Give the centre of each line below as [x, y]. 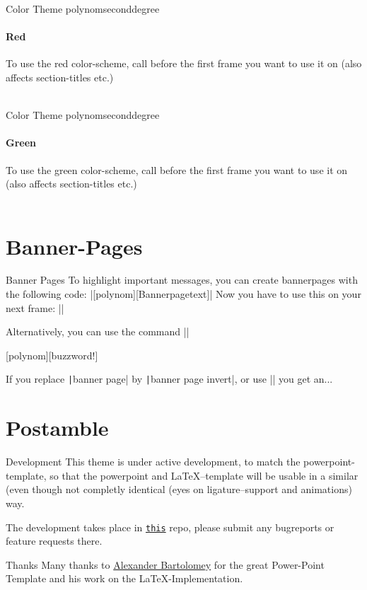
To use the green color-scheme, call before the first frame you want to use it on [177, 169]
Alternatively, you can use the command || [98, 331]
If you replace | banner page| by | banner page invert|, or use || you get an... [169, 379]
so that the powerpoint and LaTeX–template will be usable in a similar [204, 475]
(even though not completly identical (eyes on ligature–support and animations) [179, 489]
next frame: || [35, 307]
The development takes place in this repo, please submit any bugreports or [170, 527]
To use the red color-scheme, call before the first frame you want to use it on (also [184, 63]
